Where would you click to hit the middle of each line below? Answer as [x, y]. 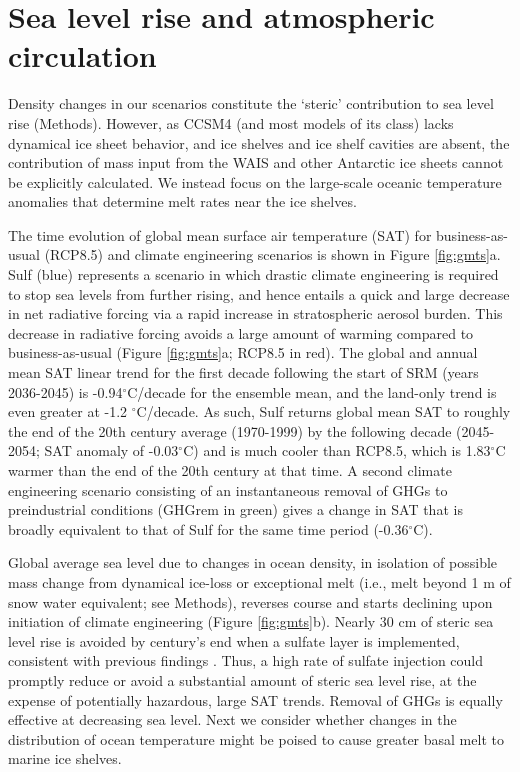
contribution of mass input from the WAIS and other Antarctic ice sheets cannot [256, 162]
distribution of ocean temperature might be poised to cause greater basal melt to [256, 738]
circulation [82, 55]
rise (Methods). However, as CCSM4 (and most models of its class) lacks [231, 122]
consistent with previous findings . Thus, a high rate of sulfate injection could [246, 660]
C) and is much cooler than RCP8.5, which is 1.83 [337, 450]
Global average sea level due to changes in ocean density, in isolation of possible [253, 562]
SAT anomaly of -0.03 [111, 450]
